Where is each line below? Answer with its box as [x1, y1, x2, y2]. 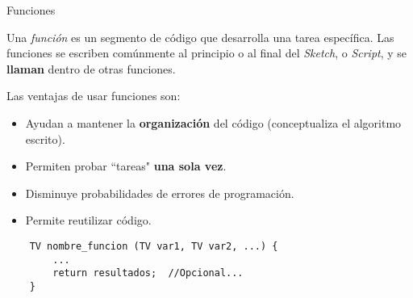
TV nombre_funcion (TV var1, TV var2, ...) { [29, 240, 278, 252]
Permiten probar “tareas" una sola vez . [25, 157, 227, 174]
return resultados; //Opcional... [52, 267, 244, 279]
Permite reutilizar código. [25, 212, 152, 229]
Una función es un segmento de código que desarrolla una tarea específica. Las [6, 28, 394, 45]
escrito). [25, 130, 65, 147]
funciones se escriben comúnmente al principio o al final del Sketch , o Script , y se [6, 44, 407, 61]
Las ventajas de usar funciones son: [6, 87, 181, 104]
